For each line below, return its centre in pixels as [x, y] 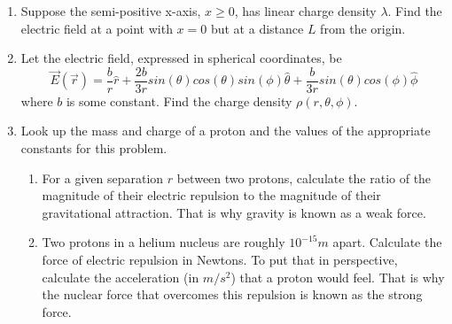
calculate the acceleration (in [121, 277]
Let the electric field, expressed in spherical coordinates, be [181, 58]
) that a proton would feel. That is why [338, 277]
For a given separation [103, 177]
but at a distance [257, 28]
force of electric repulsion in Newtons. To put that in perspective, [220, 259]
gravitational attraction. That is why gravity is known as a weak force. [234, 212]
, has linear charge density [305, 11]
